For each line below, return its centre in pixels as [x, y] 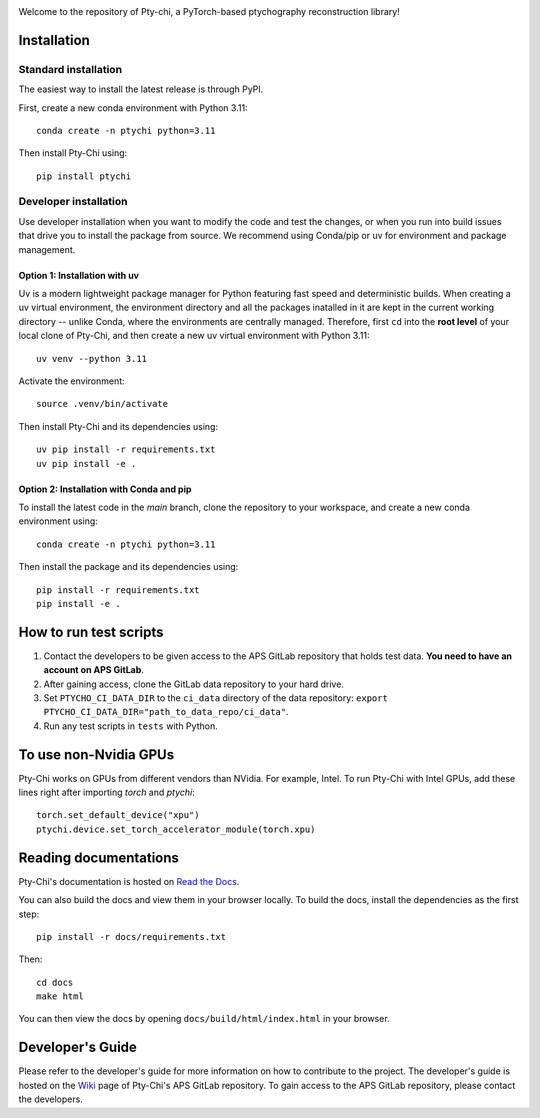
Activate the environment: [71, 381]
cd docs [55, 982]
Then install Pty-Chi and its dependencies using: [118, 426]
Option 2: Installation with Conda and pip [105, 489]
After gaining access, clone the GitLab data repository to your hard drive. [194, 684]
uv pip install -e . [86, 463]
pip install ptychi [84, 176]
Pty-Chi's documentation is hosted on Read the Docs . [129, 881]
